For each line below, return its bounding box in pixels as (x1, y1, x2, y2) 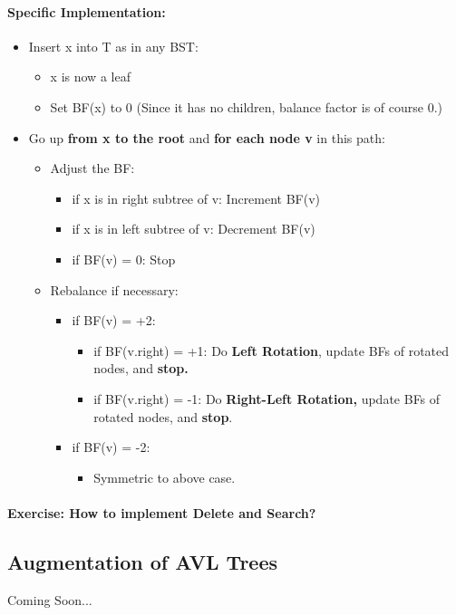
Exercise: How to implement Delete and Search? (7, 503, 316, 522)
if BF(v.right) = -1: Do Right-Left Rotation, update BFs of (93, 389, 441, 408)
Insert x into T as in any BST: (28, 36, 199, 55)
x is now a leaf (50, 67, 131, 86)
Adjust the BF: (50, 159, 135, 178)
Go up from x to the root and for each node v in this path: (28, 128, 385, 147)
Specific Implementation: (7, 2, 166, 21)
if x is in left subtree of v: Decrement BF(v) (72, 219, 315, 238)
